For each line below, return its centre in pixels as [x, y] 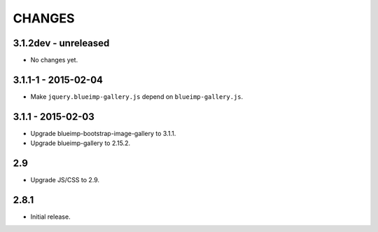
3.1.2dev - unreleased [61, 43]
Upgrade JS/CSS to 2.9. [65, 180]
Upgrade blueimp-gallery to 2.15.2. [80, 143]
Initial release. [50, 217]
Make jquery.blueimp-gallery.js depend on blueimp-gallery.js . [137, 96]
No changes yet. [54, 60]
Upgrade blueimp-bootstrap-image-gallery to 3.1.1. [103, 133]
